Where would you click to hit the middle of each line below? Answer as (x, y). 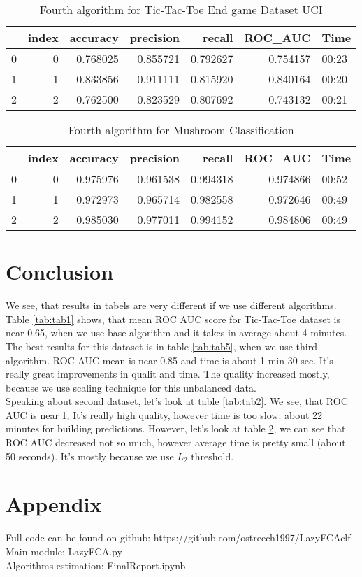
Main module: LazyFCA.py (64, 551)
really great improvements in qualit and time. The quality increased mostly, (168, 374)
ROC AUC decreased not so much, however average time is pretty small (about (176, 442)
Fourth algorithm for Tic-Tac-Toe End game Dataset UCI (181, 9)
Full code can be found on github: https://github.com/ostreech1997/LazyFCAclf (178, 537)
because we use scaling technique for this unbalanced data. (131, 387)
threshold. (212, 456)
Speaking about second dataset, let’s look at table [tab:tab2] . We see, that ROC (177, 401)
